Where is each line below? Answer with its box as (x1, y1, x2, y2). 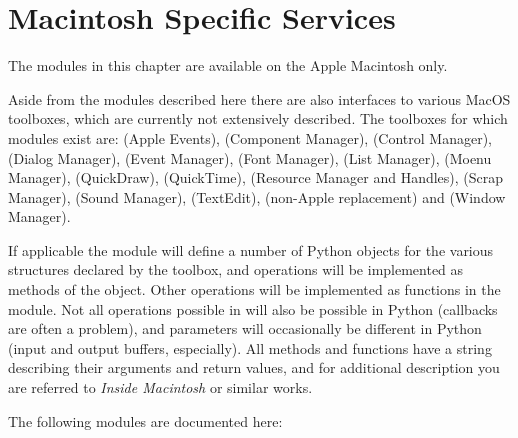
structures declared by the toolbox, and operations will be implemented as (8, 259, 464, 280)
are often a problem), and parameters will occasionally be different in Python (8, 318, 482, 339)
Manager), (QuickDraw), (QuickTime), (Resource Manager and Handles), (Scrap (8, 167, 504, 188)
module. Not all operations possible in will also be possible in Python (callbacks (8, 298, 498, 319)
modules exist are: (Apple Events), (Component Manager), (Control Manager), (8, 127, 492, 148)
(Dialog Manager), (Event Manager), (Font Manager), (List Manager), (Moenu (8, 147, 492, 168)
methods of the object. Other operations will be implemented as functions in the (8, 279, 501, 300)
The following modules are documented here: (8, 410, 283, 431)
